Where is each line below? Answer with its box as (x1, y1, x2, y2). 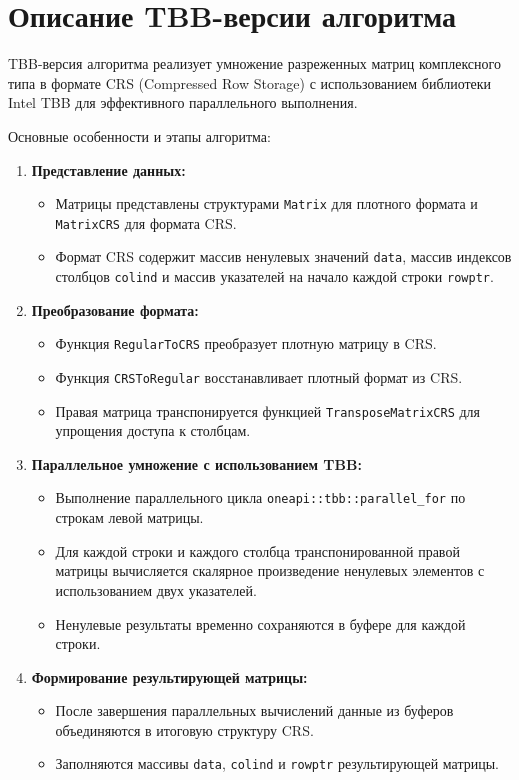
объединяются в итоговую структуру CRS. (55, 719, 314, 740)
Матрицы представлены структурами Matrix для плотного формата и (55, 193, 478, 214)
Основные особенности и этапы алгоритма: (8, 125, 271, 146)
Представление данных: (31, 159, 186, 180)
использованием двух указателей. (55, 579, 257, 600)
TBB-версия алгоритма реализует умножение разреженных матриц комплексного (8, 53, 501, 74)
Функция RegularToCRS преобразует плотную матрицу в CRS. (55, 333, 437, 354)
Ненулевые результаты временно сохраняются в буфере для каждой (55, 613, 466, 634)
